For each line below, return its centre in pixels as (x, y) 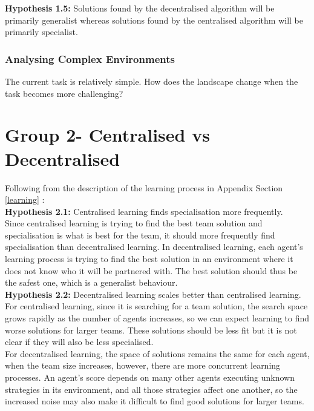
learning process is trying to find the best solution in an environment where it (149, 259)
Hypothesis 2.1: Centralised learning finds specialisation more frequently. (144, 211)
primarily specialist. (41, 32)
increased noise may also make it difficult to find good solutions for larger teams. (155, 401)
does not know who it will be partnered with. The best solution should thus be (151, 270)
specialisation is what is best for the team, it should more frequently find (140, 235)
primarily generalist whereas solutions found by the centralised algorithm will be (154, 20)
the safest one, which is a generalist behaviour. (91, 282)
